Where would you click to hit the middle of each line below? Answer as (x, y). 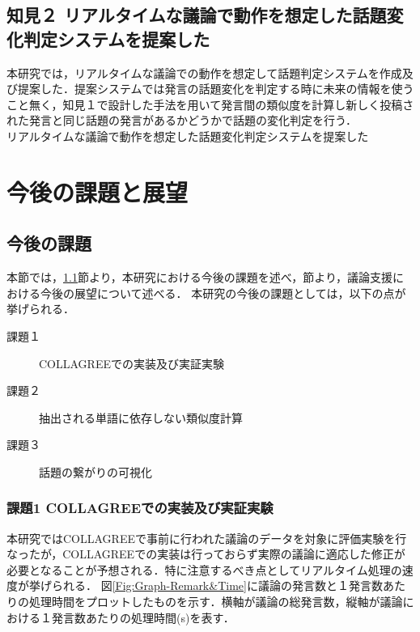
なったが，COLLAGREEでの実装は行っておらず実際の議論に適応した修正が (206, 554)
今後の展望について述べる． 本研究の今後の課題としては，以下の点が (223, 293)
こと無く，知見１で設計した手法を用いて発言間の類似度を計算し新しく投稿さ (210, 104)
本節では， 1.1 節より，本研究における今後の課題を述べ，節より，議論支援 (199, 277)
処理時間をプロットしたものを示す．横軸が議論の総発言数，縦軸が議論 (216, 602)
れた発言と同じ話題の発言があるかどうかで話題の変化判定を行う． (182, 120)
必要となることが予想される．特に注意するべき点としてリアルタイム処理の (204, 569)
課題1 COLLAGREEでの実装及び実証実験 (140, 508)
